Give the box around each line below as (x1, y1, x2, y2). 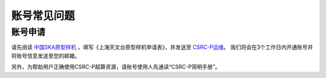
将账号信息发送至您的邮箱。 (11, 52, 80, 59)
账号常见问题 (11, 9, 75, 22)
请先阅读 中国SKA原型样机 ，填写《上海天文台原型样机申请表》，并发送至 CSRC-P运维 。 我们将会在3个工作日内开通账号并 (11, 44, 313, 51)
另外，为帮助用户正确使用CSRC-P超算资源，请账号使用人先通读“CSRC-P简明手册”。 (11, 63, 220, 71)
